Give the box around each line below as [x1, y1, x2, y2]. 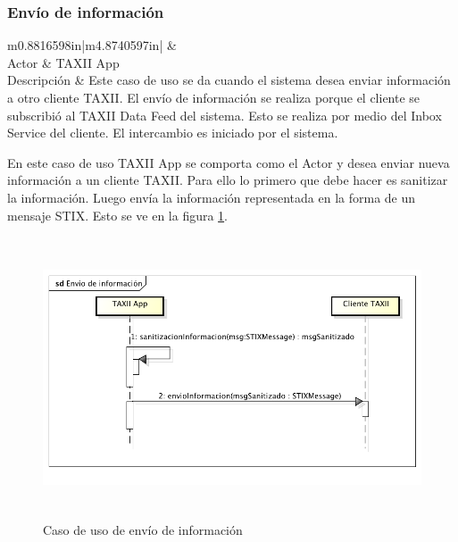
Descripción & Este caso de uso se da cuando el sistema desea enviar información [7, 71, 451, 89]
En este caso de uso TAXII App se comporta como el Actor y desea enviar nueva [7, 153, 450, 171]
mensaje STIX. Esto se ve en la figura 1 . [7, 205, 229, 224]
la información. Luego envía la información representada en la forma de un [7, 188, 416, 206]
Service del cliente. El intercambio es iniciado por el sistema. [7, 123, 338, 142]
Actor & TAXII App [7, 53, 120, 71]
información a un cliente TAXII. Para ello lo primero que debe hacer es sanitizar [7, 171, 448, 189]
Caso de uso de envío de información [43, 521, 243, 539]
